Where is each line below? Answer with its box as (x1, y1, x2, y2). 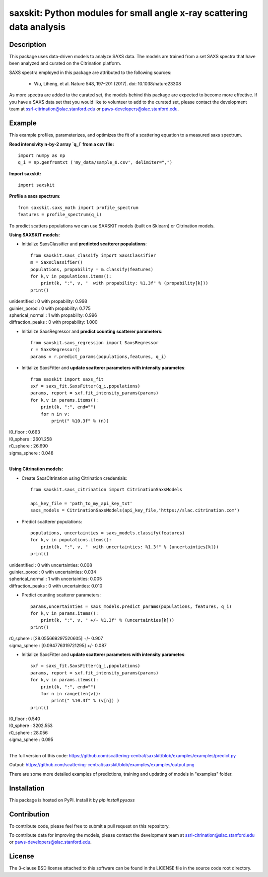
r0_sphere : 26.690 (9, 443, 48, 449)
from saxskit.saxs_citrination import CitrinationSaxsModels (30, 487, 182, 493)
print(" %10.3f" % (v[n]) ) (51, 698, 120, 704)
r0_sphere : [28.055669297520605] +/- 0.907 (9, 636, 104, 642)
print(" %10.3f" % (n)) (51, 418, 109, 424)
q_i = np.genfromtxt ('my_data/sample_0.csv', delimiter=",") (18, 159, 173, 165)
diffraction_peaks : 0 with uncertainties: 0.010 (9, 583, 103, 588)
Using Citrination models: (9, 466, 63, 472)
